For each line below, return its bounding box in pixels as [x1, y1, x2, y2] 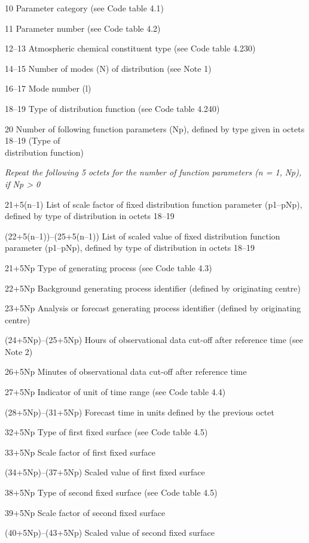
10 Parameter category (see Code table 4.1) [5, 2, 164, 14]
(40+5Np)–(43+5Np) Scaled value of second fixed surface [5, 526, 215, 539]
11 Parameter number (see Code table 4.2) [5, 22, 161, 34]
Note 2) [5, 345, 33, 357]
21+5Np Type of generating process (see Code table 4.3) [5, 261, 212, 274]
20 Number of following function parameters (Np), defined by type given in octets [5, 122, 305, 135]
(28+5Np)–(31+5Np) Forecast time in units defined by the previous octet [5, 405, 274, 418]
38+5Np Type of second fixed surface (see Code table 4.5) [5, 486, 218, 499]
